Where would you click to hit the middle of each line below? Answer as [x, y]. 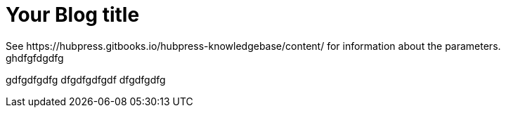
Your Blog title [73, 15]
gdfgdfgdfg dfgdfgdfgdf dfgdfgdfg [86, 79]
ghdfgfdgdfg [35, 58]
